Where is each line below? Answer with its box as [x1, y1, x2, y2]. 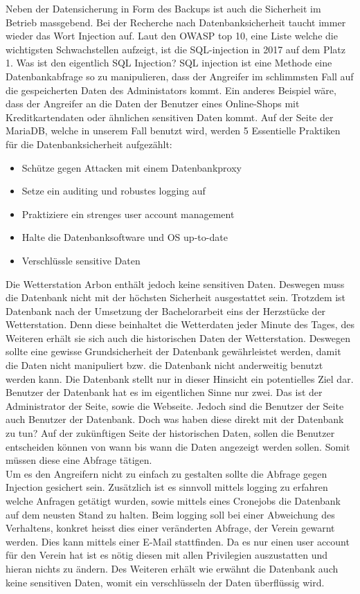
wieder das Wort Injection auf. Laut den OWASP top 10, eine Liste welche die [6, 28, 338, 43]
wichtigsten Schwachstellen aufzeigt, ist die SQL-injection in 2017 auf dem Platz [6, 42, 345, 56]
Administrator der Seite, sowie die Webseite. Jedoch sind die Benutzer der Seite [6, 398, 344, 413]
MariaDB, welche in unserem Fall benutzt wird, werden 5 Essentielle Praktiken [6, 123, 341, 138]
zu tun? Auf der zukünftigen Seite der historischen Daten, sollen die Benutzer [6, 426, 335, 440]
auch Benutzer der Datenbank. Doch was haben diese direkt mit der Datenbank [6, 412, 344, 426]
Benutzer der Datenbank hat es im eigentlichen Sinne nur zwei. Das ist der [6, 385, 323, 399]
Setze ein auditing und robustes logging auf [21, 183, 206, 198]
